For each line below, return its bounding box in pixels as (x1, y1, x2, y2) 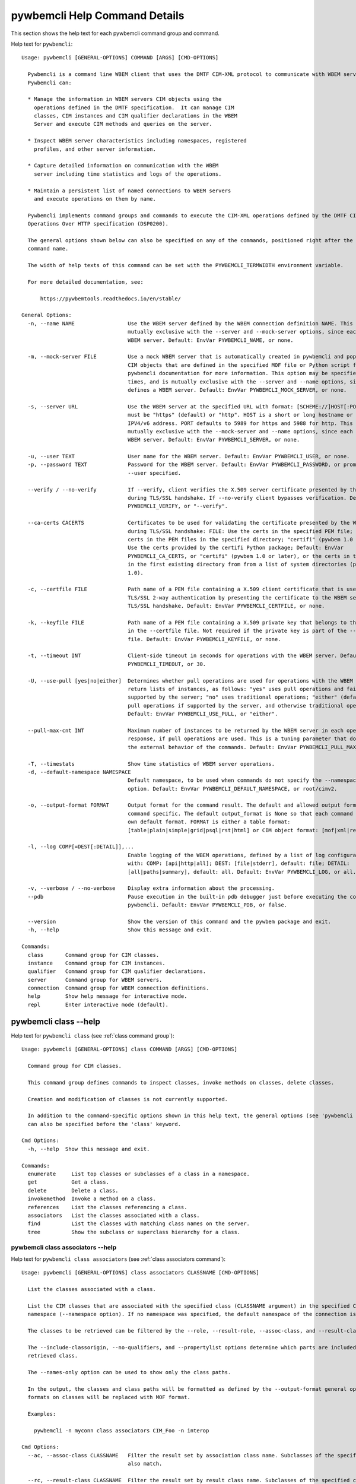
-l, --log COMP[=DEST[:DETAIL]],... (27, 844, 135, 850)
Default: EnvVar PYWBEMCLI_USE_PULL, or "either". (128, 711, 278, 718)
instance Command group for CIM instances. (27, 959, 166, 966)
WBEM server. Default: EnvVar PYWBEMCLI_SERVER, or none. (128, 436, 300, 443)
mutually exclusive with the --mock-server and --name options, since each (128, 428, 353, 435)
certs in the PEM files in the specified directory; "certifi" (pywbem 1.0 (128, 536, 353, 543)
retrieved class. (27, 1352, 78, 1359)
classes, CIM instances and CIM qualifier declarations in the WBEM (33, 113, 237, 119)
